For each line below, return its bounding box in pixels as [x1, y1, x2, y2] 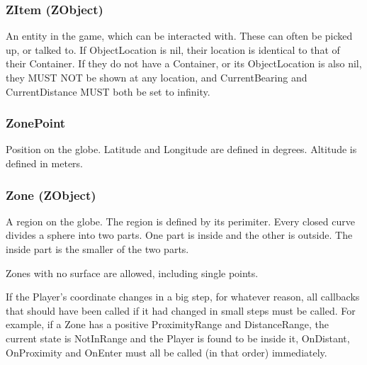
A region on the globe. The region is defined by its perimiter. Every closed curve [6, 213, 355, 228]
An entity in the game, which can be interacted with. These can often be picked [6, 28, 353, 43]
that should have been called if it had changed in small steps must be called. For [6, 303, 356, 318]
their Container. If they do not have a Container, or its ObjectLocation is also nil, [6, 56, 362, 71]
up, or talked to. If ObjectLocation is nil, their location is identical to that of [6, 42, 340, 57]
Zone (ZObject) [6, 186, 96, 203]
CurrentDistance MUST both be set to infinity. [6, 84, 210, 99]
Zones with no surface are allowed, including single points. [6, 265, 259, 280]
